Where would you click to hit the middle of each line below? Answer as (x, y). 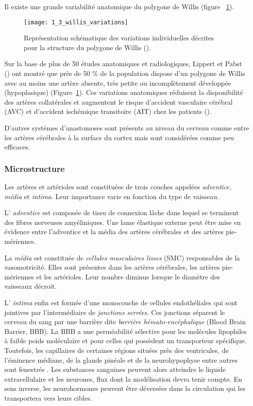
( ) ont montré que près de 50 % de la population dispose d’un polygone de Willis (125, 73)
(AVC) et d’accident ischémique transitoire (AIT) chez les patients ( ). (108, 111)
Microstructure (35, 168)
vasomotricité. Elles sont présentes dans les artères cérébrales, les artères (112, 267)
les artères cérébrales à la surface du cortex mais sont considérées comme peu (119, 137)
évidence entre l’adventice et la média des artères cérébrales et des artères (114, 231)
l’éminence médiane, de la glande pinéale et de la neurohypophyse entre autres (121, 360)
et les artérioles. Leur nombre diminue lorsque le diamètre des (128, 276)
